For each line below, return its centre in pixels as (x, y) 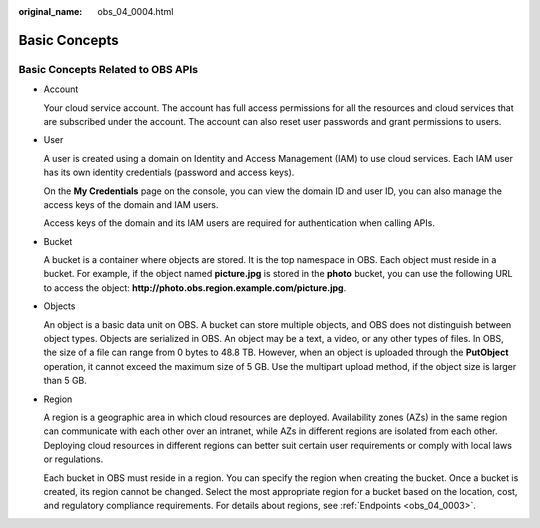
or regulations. (73, 459)
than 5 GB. (65, 381)
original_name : (50, 11)
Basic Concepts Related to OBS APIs (108, 69)
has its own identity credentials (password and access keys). (169, 172)
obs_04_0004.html (135, 11)
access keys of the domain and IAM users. (131, 204)
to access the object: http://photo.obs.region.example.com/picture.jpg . (195, 287)
